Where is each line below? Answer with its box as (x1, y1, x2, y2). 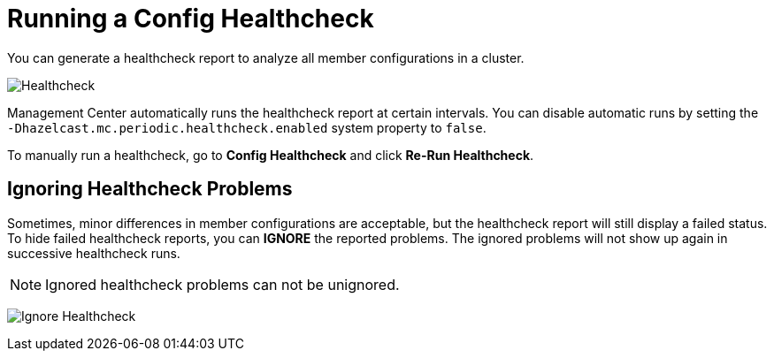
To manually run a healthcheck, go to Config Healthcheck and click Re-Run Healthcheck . (7, 147, 534, 163)
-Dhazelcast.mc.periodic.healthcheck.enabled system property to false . (7, 119, 487, 135)
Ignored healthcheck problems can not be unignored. (45, 275, 400, 293)
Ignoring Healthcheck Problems (7, 178, 293, 201)
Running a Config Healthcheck (7, 4, 374, 34)
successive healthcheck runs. (7, 245, 180, 261)
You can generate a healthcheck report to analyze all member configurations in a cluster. (7, 50, 525, 65)
